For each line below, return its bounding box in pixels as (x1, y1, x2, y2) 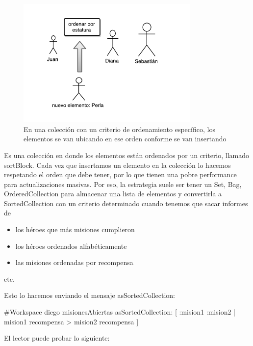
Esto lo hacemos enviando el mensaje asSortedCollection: (4, 290, 175, 300)
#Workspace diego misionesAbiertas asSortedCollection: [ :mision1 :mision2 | (4, 307, 235, 317)
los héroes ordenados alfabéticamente (15, 240, 127, 251)
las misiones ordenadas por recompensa (15, 257, 133, 267)
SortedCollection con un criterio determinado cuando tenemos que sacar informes (4, 198, 248, 208)
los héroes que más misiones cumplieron (15, 224, 135, 235)
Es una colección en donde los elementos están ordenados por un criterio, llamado (4, 150, 250, 160)
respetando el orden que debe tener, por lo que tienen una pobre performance (4, 169, 237, 180)
